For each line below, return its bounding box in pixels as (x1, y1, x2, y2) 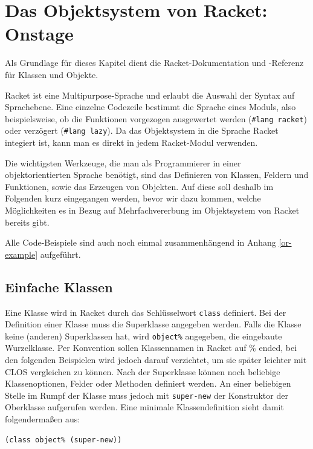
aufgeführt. (40, 247, 81, 260)
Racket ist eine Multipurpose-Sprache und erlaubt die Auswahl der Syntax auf (5, 88, 295, 101)
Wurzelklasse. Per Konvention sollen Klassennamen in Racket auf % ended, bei (5, 341, 297, 354)
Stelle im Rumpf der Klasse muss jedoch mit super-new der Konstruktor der (5, 388, 288, 401)
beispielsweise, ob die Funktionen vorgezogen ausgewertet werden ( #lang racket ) (5, 112, 307, 125)
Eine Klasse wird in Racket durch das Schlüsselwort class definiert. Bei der (5, 306, 286, 318)
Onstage (5, 21, 74, 46)
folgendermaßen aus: (5, 413, 80, 425)
